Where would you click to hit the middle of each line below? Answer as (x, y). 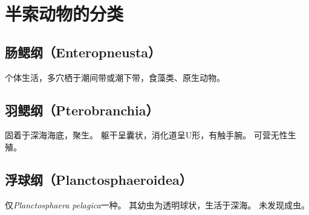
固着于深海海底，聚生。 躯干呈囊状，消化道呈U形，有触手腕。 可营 (138, 135)
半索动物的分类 (64, 14)
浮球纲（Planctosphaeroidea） (99, 179)
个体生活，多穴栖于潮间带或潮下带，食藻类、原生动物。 (115, 77)
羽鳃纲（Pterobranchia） (82, 110)
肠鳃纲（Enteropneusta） (83, 52)
